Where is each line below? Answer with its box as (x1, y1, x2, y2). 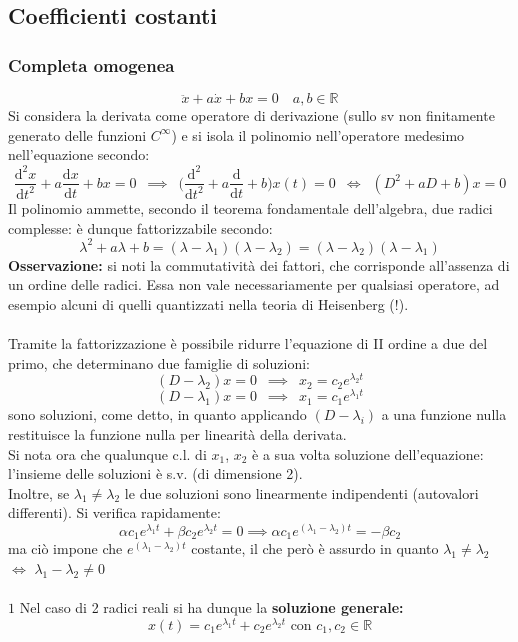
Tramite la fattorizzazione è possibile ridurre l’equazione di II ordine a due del (8, 332, 488, 353)
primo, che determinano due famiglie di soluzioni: (8, 352, 310, 373)
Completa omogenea (8, 52, 175, 77)
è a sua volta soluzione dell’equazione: (252, 443, 484, 464)
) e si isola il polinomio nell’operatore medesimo (171, 124, 465, 145)
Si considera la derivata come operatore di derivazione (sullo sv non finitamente (8, 105, 495, 126)
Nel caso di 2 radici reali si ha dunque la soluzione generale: (19, 597, 404, 618)
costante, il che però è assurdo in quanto (191, 538, 439, 559)
